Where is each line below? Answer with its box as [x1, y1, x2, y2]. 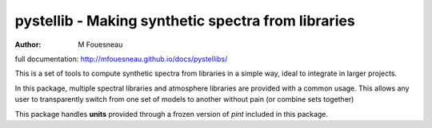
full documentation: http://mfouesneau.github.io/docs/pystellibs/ [14, 54, 228, 64]
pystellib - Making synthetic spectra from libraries [14, 12, 355, 29]
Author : [14, 40, 42, 49]
